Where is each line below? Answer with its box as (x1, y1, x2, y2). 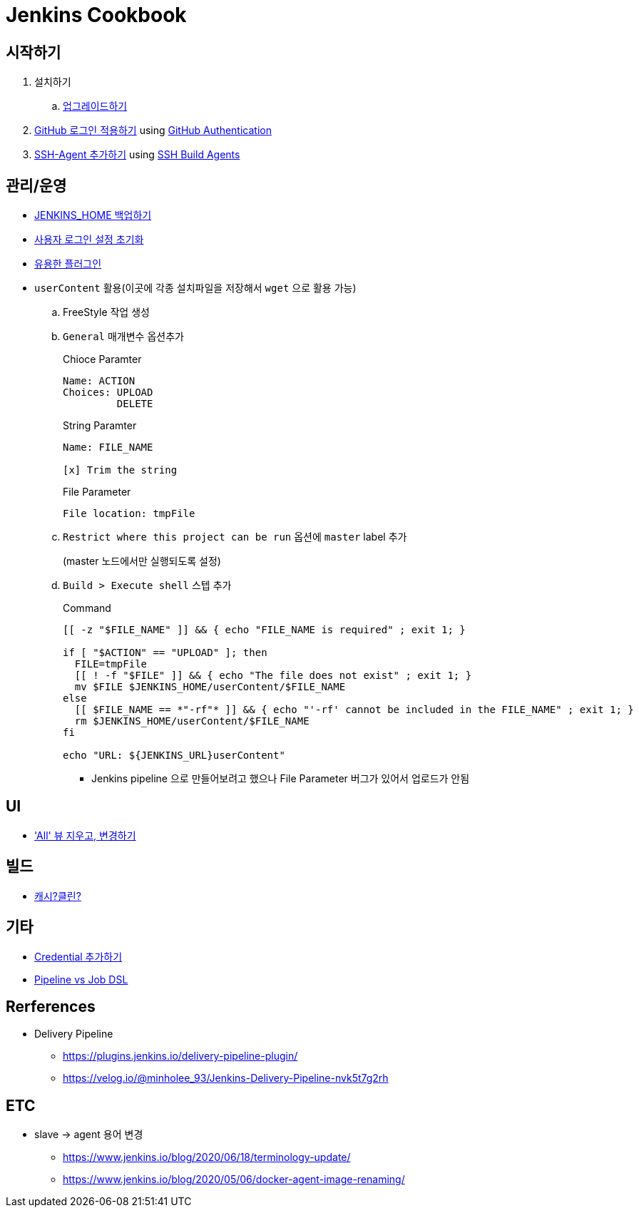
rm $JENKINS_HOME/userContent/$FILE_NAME (74, 715, 310, 727)
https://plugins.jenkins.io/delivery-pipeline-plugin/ (63, 1050, 298, 1063)
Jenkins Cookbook (6, 3, 187, 27)
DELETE (116, 398, 153, 410)
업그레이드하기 (63, 100, 128, 113)
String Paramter (63, 419, 137, 432)
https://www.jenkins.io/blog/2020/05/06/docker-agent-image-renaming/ (63, 1173, 405, 1186)
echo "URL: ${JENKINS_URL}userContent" (63, 749, 285, 762)
